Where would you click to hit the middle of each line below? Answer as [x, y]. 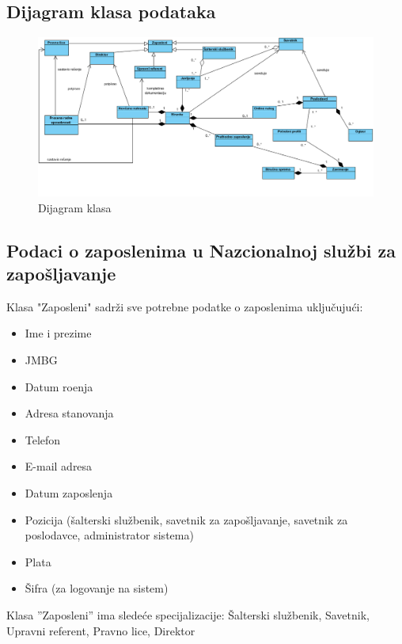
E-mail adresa [59, 466]
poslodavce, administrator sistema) [109, 535]
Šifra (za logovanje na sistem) [97, 588]
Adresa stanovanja [69, 413]
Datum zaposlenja [69, 492]
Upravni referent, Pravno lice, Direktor [101, 630]
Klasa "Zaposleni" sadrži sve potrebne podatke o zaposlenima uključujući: [185, 306]
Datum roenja [59, 386]
